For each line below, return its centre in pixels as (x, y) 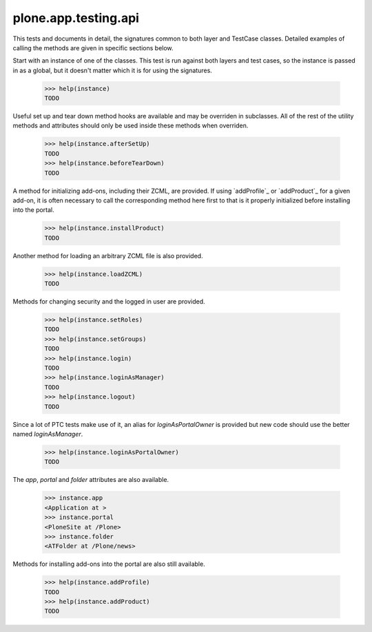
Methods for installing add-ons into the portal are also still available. (109, 564)
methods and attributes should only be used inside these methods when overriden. (131, 126)
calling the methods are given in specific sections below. (93, 48)
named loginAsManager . (48, 434)
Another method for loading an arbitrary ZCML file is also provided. (108, 255)
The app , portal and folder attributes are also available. (91, 480)
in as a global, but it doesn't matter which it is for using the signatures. (113, 70)
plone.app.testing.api (76, 18)
